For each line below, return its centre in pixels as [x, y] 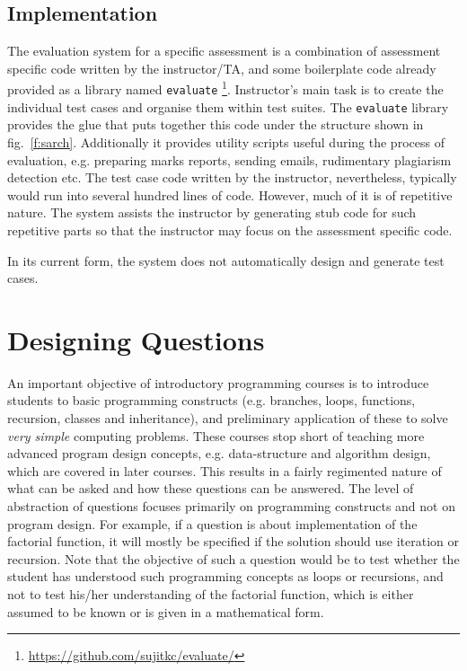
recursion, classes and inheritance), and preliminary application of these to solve [228, 418]
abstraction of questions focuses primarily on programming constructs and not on [231, 505]
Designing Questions [136, 339]
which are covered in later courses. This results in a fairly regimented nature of [225, 470]
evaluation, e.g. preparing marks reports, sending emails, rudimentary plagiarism [229, 159]
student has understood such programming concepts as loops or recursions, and [225, 576]
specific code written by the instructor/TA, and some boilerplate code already [222, 68]
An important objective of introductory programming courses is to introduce [218, 382]
